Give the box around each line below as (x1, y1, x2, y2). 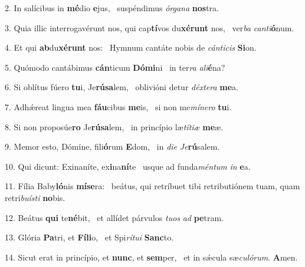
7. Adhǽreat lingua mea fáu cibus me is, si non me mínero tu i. (5, 100, 232, 113)
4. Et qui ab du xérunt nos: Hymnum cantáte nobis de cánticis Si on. (5, 41, 257, 54)
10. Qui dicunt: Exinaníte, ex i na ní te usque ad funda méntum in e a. (5, 160, 251, 172)
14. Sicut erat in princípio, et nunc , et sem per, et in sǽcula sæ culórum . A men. (5, 250, 298, 263)
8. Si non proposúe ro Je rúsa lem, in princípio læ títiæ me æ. (5, 120, 224, 133)
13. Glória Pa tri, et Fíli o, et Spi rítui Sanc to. (5, 231, 174, 243)
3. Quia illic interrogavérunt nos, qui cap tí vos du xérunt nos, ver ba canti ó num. (5, 21, 294, 34)
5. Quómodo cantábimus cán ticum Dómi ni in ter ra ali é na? (5, 61, 225, 73)
